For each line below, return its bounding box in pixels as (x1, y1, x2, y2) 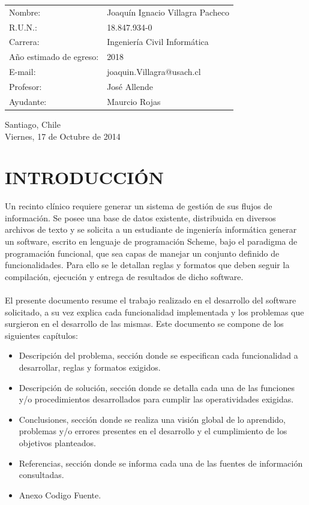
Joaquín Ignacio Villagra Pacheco (107, 5, 229, 18)
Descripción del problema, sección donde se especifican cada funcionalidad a (19, 349, 298, 362)
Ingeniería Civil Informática (107, 35, 209, 48)
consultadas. (19, 468, 64, 481)
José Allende (107, 80, 153, 92)
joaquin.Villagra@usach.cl (107, 65, 201, 78)
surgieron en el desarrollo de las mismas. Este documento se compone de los (5, 317, 284, 330)
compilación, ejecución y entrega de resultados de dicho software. (5, 270, 244, 282)
